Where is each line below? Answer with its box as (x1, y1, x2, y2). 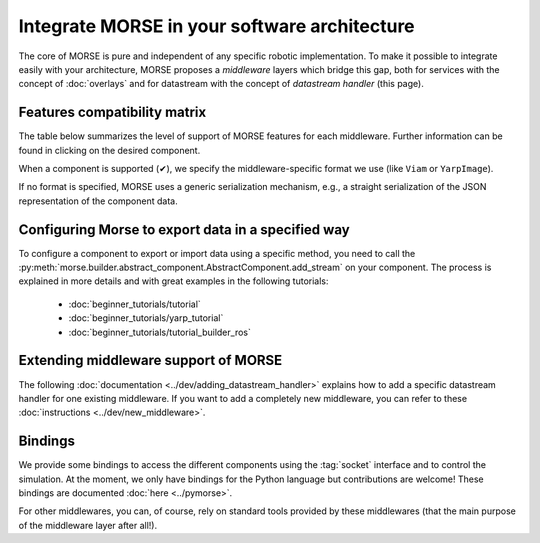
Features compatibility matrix (18, 104, 207, 121)
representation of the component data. (18, 195, 179, 207)
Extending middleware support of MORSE (18, 352, 283, 369)
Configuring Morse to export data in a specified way (18, 221, 350, 238)
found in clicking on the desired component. (18, 144, 201, 156)
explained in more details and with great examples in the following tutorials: (18, 275, 329, 287)
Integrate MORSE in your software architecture (18, 15, 415, 37)
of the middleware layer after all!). (18, 519, 158, 531)
